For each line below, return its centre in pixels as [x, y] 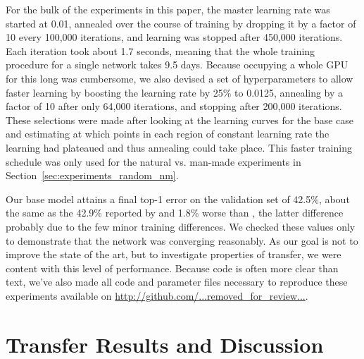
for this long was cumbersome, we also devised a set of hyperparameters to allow [180, 78]
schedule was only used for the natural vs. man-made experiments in [153, 161]
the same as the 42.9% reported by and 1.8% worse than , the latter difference [175, 213]
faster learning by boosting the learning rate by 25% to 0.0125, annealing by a [175, 92]
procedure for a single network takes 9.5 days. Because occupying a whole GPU [177, 65]
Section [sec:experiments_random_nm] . [92, 175]
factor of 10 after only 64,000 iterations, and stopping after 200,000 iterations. [174, 106]
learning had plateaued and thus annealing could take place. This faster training [179, 147]
